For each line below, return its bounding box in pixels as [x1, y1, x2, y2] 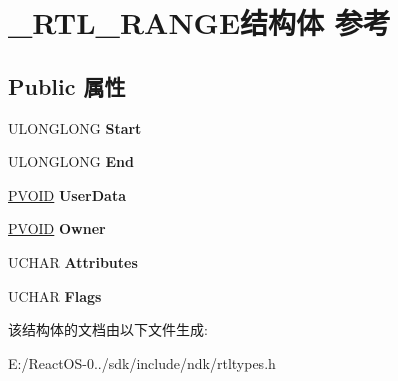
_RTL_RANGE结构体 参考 [8, 2, 391, 43]
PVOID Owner [8, 218, 106, 239]
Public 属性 [8, 70, 126, 101]
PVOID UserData [8, 184, 126, 205]
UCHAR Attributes [8, 251, 138, 272]
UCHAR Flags [8, 285, 102, 306]
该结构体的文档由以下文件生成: [8, 319, 208, 340]
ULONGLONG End [8, 151, 134, 172]
